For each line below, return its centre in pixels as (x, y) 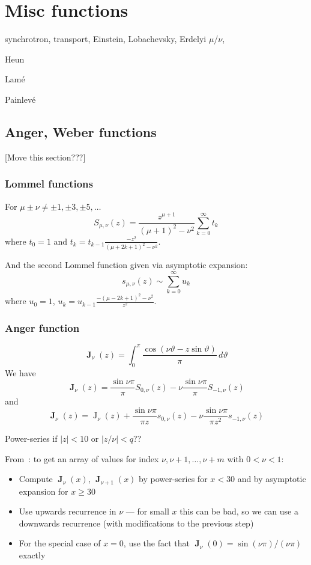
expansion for (44, 491)
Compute (36, 479)
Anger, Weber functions (81, 131)
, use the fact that (156, 543)
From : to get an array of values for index (82, 458)
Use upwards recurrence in (68, 511)
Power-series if (31, 438)
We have (20, 372)
